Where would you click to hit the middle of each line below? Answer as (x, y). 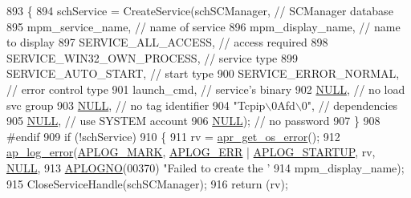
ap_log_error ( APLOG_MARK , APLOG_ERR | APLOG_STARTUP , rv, (191, 152)
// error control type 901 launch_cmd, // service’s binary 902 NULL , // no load (206, 89)
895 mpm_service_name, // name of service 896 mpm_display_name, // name (203, 26)
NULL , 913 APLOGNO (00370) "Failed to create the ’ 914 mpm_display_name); (205, 167)
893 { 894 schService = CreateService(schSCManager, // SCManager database (200, 10)
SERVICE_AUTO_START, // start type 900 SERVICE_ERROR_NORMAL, (203, 73)
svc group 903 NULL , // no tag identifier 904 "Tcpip (136, 105)
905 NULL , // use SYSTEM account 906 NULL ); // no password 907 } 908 (193, 121)
